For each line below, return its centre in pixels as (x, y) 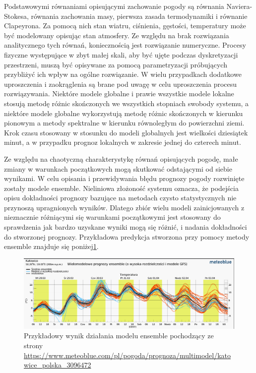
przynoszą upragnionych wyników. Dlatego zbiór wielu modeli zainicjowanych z (124, 207)
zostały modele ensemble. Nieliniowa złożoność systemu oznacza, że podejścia (121, 188)
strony (33, 345)
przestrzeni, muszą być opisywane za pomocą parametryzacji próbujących (116, 64)
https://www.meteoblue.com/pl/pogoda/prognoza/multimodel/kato (128, 355)
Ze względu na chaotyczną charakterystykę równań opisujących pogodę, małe (121, 158)
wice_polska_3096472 (58, 365)
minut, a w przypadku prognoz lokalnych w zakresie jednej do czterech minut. (123, 142)
